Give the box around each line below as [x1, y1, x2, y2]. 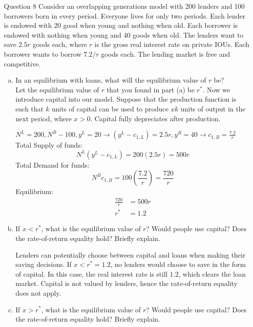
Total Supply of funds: [15, 140, 83, 150]
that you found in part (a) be [106, 84, 195, 94]
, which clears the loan [178, 268, 246, 279]
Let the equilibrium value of [15, 84, 99, 94]
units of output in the [180, 103, 246, 113]
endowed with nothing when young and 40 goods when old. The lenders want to [4, 29, 244, 40]
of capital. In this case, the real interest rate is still [15, 268, 168, 279]
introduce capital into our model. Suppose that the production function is [15, 94, 236, 104]
